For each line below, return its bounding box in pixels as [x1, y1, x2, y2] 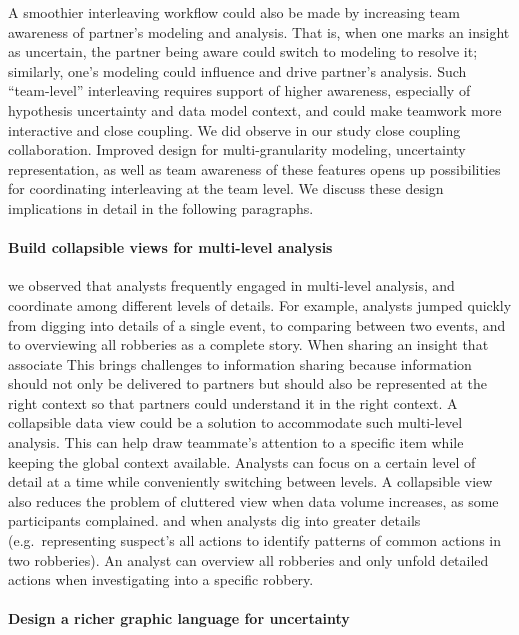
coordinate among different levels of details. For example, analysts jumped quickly [8, 294, 512, 315]
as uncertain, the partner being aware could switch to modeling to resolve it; [8, 41, 478, 62]
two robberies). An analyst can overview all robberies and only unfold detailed [8, 549, 489, 570]
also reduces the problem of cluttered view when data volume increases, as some [8, 490, 499, 511]
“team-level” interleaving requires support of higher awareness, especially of [8, 80, 471, 101]
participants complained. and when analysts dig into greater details [8, 510, 421, 531]
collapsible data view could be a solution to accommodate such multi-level [8, 412, 463, 433]
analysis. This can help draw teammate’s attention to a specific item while [8, 432, 464, 453]
